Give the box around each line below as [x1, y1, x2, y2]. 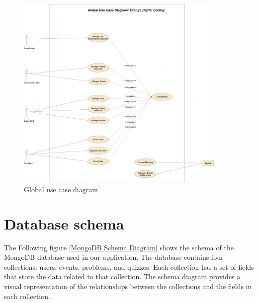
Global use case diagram [24, 184, 98, 194]
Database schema [4, 213, 124, 233]
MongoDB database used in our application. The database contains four [4, 252, 224, 262]
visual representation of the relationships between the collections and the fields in [4, 281, 252, 291]
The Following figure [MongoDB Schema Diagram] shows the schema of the [4, 242, 234, 252]
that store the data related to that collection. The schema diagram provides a [4, 271, 241, 282]
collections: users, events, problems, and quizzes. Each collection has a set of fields [4, 261, 254, 272]
